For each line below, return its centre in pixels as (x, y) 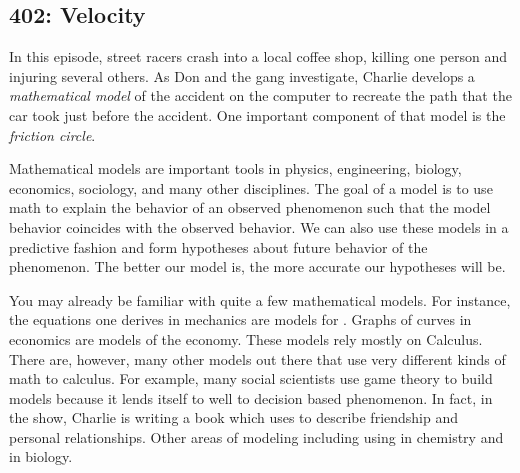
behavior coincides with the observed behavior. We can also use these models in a (259, 226)
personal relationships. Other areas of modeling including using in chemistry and (256, 436)
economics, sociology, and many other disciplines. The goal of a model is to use (251, 187)
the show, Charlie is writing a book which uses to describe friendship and (234, 417)
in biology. (41, 456)
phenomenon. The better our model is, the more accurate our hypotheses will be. (257, 266)
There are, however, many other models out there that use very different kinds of (257, 358)
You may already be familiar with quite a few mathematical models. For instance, (260, 299)
